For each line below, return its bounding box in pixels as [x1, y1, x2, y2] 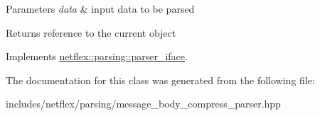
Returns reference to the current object [6, 25, 176, 40]
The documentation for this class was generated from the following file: [6, 72, 315, 87]
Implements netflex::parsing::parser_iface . [6, 49, 188, 64]
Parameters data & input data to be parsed [6, 1, 195, 16]
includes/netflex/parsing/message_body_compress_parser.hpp [6, 96, 281, 111]
